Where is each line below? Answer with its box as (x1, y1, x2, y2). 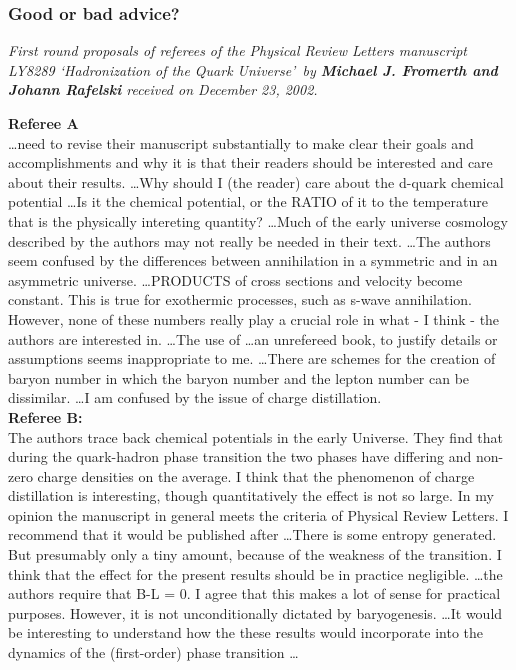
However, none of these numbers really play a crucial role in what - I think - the (8, 308, 500, 329)
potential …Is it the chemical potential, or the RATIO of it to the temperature (8, 191, 488, 212)
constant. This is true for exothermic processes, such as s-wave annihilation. (8, 289, 472, 310)
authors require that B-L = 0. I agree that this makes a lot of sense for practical (8, 583, 501, 604)
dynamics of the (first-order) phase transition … (8, 642, 299, 663)
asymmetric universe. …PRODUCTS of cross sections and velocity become (8, 269, 463, 290)
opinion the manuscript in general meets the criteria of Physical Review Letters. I (8, 504, 509, 525)
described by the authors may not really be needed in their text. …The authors (8, 230, 491, 251)
